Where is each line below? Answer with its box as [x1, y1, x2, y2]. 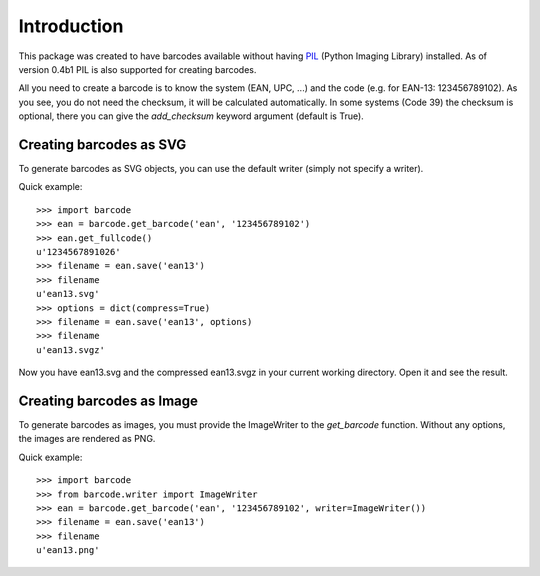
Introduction [18, 15, 124, 37]
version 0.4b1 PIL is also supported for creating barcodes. [18, 63, 257, 75]
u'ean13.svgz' [36, 344, 105, 355]
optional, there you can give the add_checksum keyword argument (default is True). [18, 110, 364, 122]
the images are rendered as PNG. [18, 433, 156, 445]
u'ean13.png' [36, 545, 100, 556]
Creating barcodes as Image [18, 392, 199, 409]
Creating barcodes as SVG [18, 136, 187, 153]
